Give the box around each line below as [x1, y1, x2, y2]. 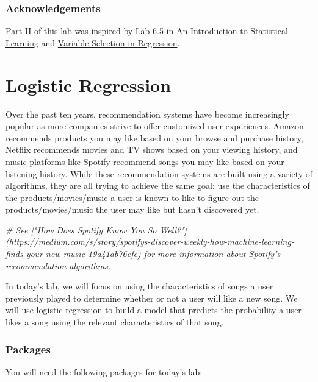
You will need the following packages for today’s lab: [5, 365, 203, 378]
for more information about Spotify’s [143, 247, 281, 260]
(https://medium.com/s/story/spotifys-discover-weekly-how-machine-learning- [5, 235, 294, 248]
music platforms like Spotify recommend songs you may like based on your [5, 155, 284, 168]
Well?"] [159, 223, 187, 236]
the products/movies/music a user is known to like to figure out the [5, 191, 259, 203]
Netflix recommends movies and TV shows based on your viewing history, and [5, 143, 298, 156]
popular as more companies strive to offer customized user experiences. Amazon [5, 119, 304, 132]
